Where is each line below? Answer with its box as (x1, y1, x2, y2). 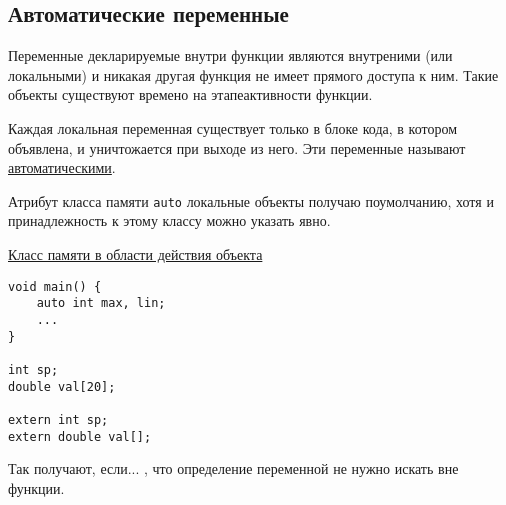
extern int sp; (8, 412, 109, 427)
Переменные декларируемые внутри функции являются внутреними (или (8, 45, 453, 66)
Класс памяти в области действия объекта (8, 244, 263, 265)
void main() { (8, 279, 102, 294)
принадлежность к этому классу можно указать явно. (8, 210, 331, 231)
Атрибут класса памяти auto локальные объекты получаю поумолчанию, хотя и (8, 190, 494, 211)
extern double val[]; (8, 429, 152, 444)
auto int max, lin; (36, 296, 166, 311)
